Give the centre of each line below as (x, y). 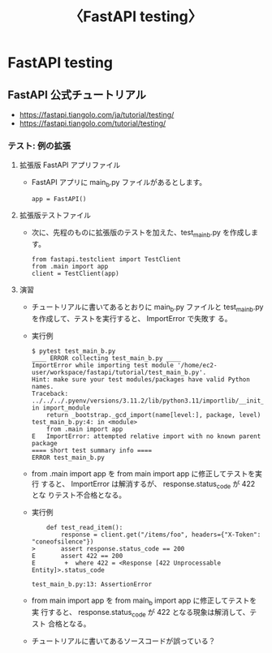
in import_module (61, 408)
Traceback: (50, 393)
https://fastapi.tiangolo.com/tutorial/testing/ (93, 123)
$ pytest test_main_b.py (73, 351)
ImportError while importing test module (102, 365)
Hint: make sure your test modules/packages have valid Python (141, 379)
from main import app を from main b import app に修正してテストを (144, 601)
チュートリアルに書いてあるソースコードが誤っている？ (123, 641)
